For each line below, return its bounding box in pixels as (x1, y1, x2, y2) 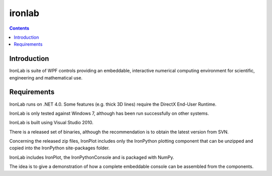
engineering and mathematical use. (9, 74, 83, 80)
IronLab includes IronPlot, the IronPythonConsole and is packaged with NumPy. (9, 154, 174, 160)
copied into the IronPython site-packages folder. (9, 145, 110, 151)
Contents (9, 25, 30, 31)
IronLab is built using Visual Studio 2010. (9, 120, 94, 126)
